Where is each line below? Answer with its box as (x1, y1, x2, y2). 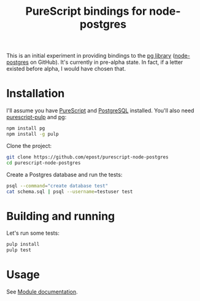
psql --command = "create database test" (6, 182, 109, 189)
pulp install (6, 241, 40, 248)
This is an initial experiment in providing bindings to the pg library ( (6, 52, 175, 60)
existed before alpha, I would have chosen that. (6, 65, 126, 72)
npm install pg (6, 125, 45, 131)
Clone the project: (6, 142, 52, 149)
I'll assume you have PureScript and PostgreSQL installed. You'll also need (6, 107, 194, 114)
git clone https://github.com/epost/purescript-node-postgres (6, 154, 169, 160)
